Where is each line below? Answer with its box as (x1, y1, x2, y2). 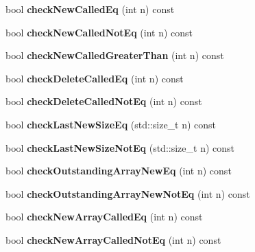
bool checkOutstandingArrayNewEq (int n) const (5, 163, 232, 178)
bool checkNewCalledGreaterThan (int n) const (5, 48, 224, 62)
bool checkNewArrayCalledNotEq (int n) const (5, 232, 221, 247)
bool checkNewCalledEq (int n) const (5, 2, 175, 16)
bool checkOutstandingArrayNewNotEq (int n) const (5, 186, 250, 201)
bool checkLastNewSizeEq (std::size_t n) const (5, 117, 217, 131)
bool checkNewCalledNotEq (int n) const (5, 25, 193, 39)
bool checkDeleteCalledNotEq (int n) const (5, 94, 202, 108)
